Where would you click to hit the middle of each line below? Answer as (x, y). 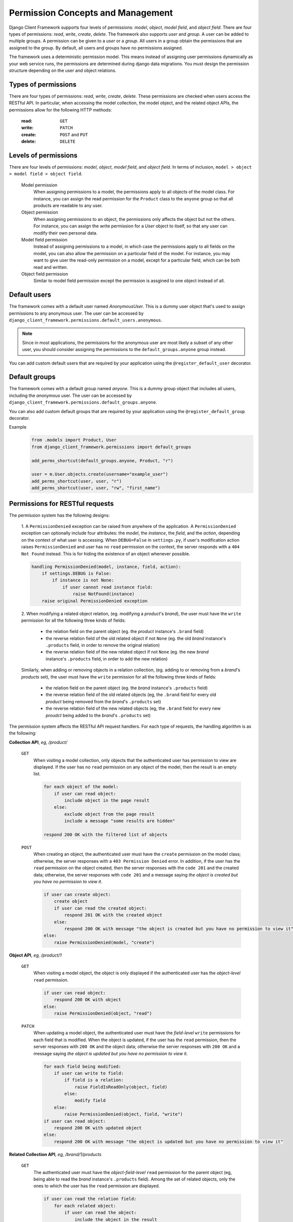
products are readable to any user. (68, 206)
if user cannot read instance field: (107, 587)
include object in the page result (107, 801)
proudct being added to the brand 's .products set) (98, 715)
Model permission (39, 185)
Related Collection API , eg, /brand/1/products (55, 1154)
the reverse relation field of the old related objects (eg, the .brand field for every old (131, 695)
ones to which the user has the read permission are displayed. (97, 1186)
